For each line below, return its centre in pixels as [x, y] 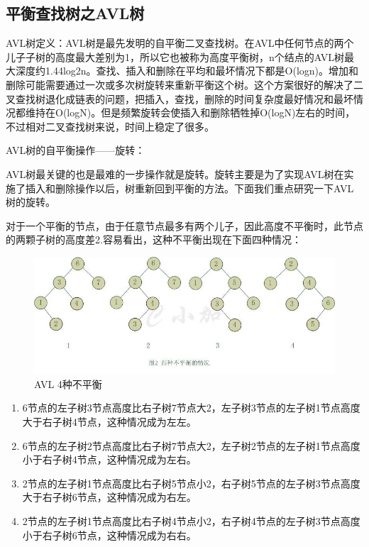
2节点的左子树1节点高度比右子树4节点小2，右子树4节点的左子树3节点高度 [191, 520]
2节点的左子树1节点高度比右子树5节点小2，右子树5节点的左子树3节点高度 [191, 483]
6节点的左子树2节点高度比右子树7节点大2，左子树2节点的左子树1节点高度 [191, 445]
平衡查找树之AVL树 [75, 13]
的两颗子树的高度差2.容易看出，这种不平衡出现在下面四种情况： [154, 239]
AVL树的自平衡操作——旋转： [76, 150]
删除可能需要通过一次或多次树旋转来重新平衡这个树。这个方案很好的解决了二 [184, 84]
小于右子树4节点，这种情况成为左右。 [109, 459]
